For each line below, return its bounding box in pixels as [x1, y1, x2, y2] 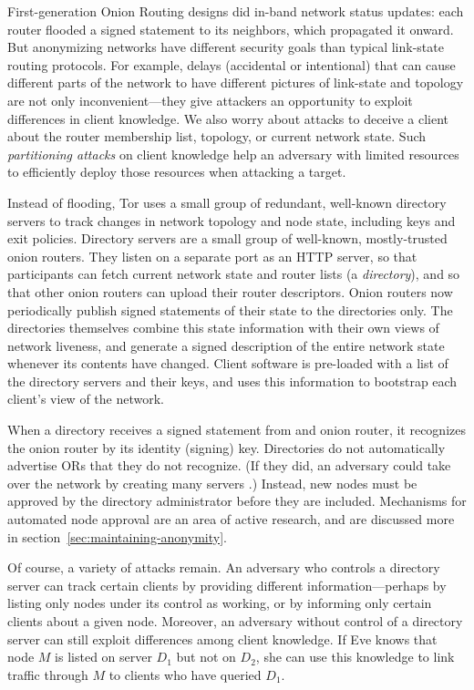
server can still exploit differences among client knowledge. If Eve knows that [7, 629, 438, 648]
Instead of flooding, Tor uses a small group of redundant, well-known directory [7, 192, 447, 211]
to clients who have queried [108, 664, 262, 684]
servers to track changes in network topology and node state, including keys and [7, 211, 456, 230]
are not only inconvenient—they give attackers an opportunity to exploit [7, 90, 413, 109]
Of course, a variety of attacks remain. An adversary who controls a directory [7, 558, 440, 577]
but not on [176, 647, 236, 666]
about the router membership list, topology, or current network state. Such [7, 127, 427, 146]
